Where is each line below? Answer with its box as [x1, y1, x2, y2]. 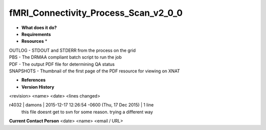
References [21, 77, 46, 83]
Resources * [21, 38, 48, 44]
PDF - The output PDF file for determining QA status [9, 61, 115, 67]
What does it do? [21, 25, 57, 31]
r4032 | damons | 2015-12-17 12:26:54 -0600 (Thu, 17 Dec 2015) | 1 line [9, 102, 154, 108]
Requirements [21, 31, 51, 37]
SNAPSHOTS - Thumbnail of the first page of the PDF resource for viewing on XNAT [9, 68, 180, 74]
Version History [21, 84, 54, 90]
